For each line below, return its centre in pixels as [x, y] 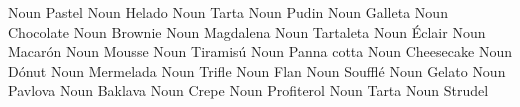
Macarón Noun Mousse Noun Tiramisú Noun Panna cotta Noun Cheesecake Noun [260, 51]
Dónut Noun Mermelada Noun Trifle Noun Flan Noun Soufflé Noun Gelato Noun [257, 70]
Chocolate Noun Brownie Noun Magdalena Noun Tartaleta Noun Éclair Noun [247, 31]
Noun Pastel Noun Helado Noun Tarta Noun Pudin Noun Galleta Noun [228, 12]
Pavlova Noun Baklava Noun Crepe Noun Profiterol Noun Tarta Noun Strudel [248, 90]
